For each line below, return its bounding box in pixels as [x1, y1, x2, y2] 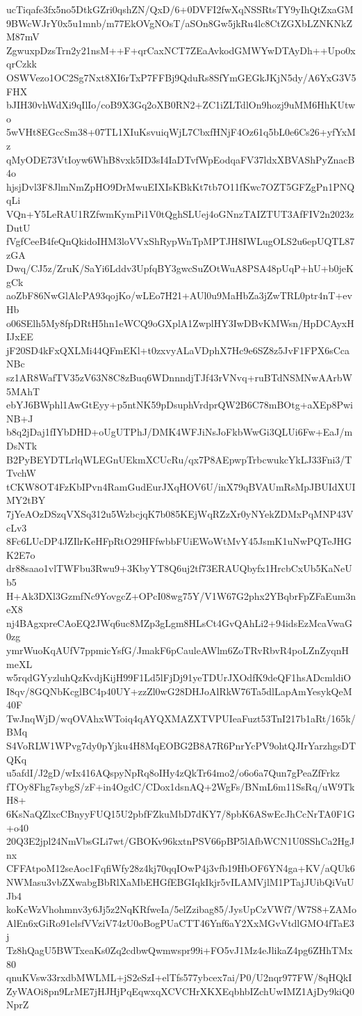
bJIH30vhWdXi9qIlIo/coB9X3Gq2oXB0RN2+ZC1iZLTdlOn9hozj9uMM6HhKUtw [6, 97, 356, 112]
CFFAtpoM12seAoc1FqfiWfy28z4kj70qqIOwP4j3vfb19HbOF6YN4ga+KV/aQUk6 [6, 861, 355, 875]
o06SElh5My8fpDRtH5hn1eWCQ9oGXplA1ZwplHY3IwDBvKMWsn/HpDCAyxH [6, 315, 354, 330]
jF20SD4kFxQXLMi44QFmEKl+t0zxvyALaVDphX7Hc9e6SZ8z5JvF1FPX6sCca [6, 342, 350, 357]
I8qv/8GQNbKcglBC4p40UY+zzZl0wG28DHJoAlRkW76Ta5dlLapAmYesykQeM [6, 683, 352, 698]
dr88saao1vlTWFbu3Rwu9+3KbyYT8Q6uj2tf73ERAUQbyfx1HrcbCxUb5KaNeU [6, 561, 352, 576]
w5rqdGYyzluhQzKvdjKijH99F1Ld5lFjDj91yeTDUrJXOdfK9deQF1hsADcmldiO [6, 670, 352, 685]
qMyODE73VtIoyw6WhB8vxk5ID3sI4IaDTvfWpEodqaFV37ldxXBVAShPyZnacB [6, 152, 355, 166]
